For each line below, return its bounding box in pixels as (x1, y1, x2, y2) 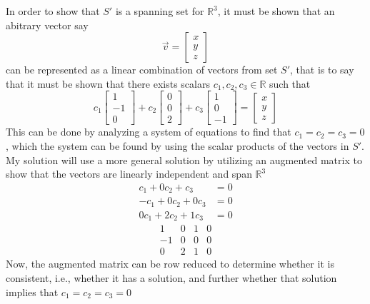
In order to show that (6, 4, 100, 18)
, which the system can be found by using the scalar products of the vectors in (6, 138, 349, 153)
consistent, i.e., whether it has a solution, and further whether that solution (6, 270, 337, 285)
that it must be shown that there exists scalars (6, 76, 210, 91)
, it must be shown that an (217, 4, 335, 18)
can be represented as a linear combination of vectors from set (6, 62, 278, 77)
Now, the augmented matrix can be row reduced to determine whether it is (6, 256, 334, 271)
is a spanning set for (115, 4, 204, 18)
